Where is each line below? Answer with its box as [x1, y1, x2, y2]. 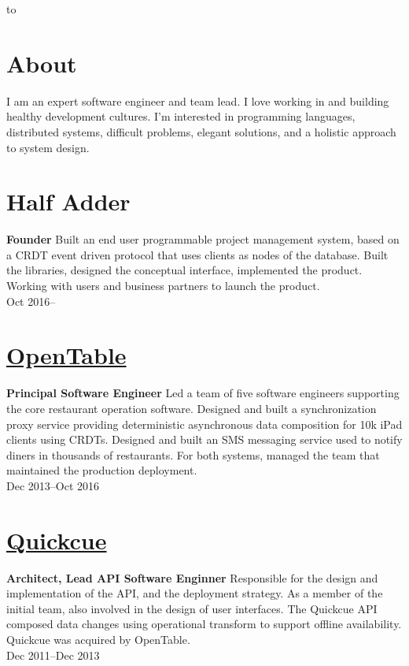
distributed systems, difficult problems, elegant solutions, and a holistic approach [6, 123, 396, 140]
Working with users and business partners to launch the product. [6, 277, 320, 293]
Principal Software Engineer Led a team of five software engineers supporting [6, 385, 400, 401]
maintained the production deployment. [6, 462, 197, 478]
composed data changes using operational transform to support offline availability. [6, 616, 402, 632]
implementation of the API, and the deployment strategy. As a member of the [6, 585, 383, 601]
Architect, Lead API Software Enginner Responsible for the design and [6, 569, 378, 586]
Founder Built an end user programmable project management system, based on [6, 231, 400, 247]
